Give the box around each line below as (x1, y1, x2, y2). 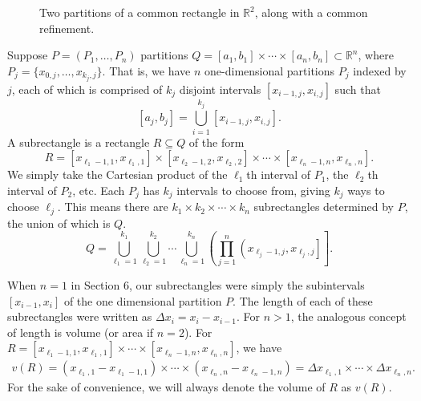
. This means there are (57, 198, 168, 215)
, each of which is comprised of (11, 80, 163, 97)
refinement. (39, 19, 95, 36)
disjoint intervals (179, 80, 261, 97)
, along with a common (254, 4, 368, 20)
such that (334, 80, 381, 97)
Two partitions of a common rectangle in (39, 4, 240, 20)
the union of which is (7, 214, 111, 231)
